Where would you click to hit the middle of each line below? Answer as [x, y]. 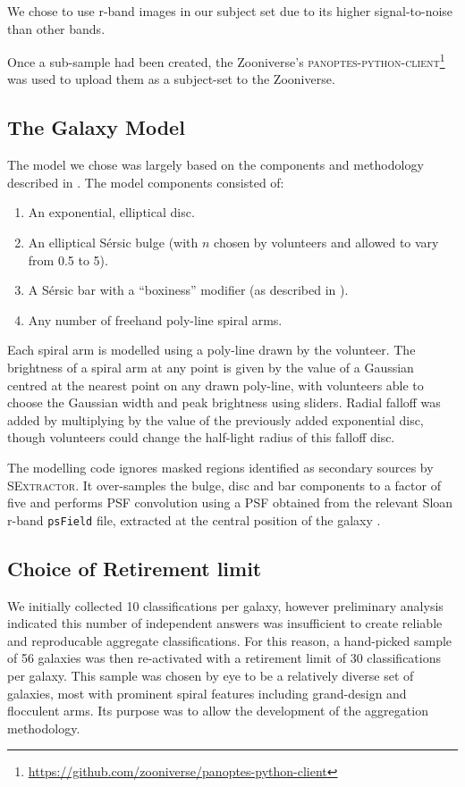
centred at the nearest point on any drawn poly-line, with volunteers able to [216, 385]
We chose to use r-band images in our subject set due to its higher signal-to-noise [230, 11]
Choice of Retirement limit [135, 568]
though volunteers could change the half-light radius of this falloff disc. [201, 437]
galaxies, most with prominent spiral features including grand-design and [207, 693]
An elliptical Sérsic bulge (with [113, 243]
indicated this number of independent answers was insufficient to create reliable [225, 623]
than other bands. [56, 28]
